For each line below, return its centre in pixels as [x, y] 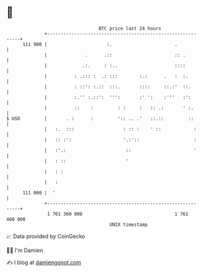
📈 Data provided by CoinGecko [46, 236]
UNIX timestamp [129, 224]
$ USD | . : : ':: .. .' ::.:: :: [100, 118]
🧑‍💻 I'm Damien [25, 250]
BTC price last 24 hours [130, 28]
